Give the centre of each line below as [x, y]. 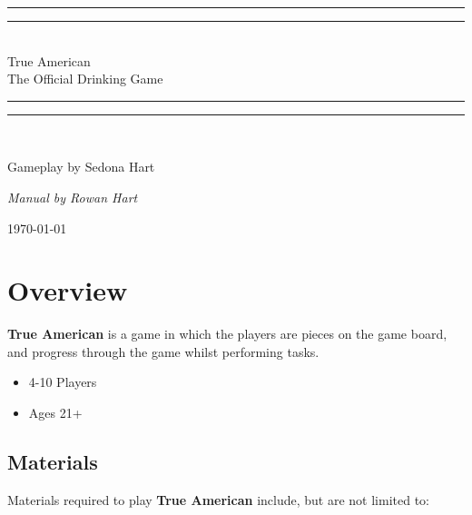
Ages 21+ [55, 413]
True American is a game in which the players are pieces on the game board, [227, 334]
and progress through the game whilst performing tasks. [163, 351]
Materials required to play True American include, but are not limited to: [219, 499]
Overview [68, 290]
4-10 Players [63, 382]
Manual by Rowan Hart [73, 197]
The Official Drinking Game [85, 79]
